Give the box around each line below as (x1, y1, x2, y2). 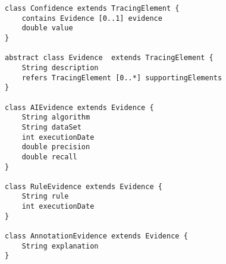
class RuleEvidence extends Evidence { (5, 182, 162, 191)
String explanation (21, 241, 99, 250)
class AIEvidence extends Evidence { (5, 103, 154, 112)
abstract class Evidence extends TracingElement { (5, 54, 214, 62)
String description (21, 63, 99, 72)
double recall (21, 152, 77, 161)
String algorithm (21, 113, 90, 122)
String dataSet (21, 122, 81, 131)
